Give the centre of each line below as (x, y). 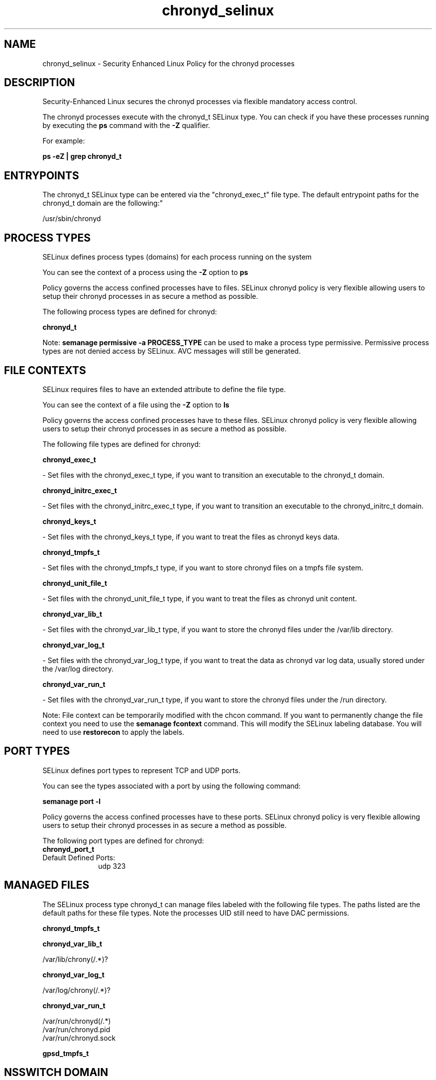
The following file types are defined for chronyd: (121, 444)
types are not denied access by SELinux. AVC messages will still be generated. (172, 351)
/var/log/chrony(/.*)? (76, 990)
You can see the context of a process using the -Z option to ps (145, 272)
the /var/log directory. (78, 669)
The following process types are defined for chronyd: (130, 312)
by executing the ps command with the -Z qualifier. (126, 126)
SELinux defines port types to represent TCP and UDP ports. (142, 770)
